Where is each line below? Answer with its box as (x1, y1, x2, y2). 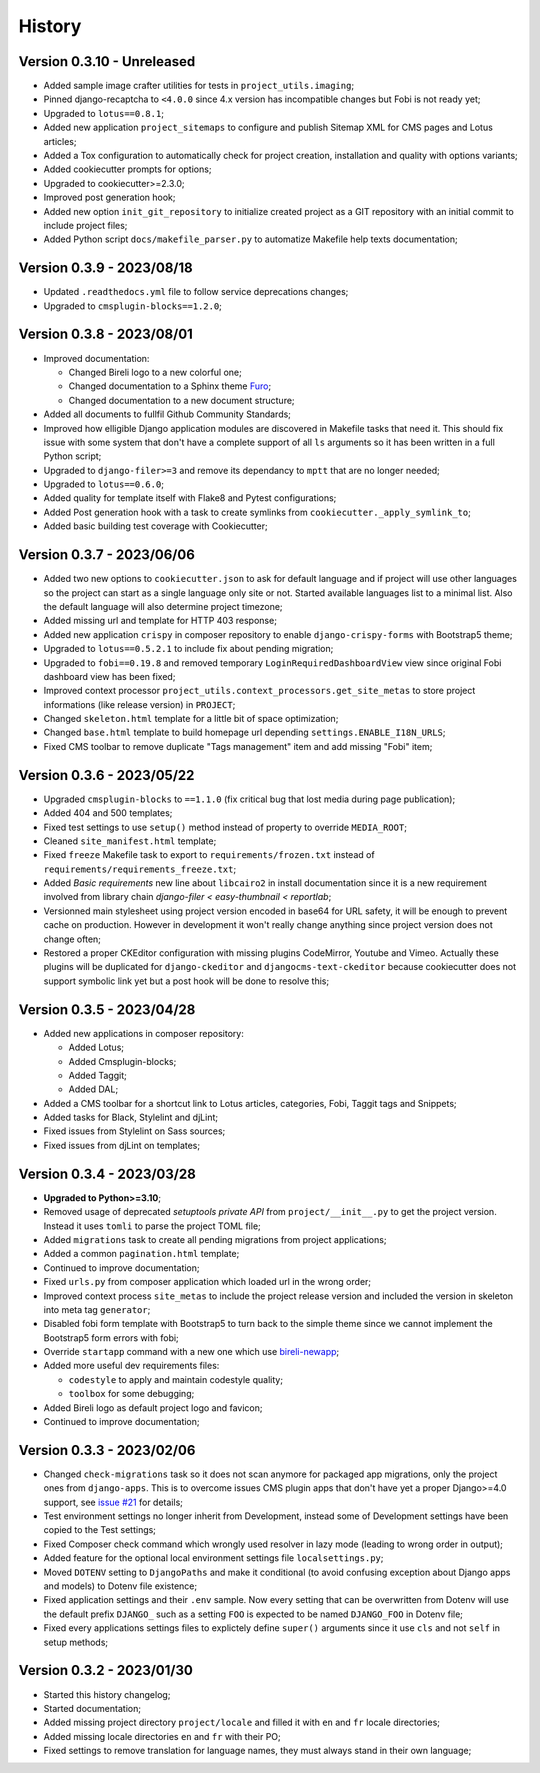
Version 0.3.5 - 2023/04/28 (18, 1001, 196, 1018)
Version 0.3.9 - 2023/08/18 (18, 260, 194, 277)
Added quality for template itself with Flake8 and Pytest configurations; (43, 492, 337, 504)
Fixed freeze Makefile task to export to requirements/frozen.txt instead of (43, 849, 375, 861)
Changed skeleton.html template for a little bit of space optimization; (43, 713, 339, 725)
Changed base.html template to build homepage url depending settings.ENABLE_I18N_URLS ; (43, 726, 446, 739)
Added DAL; (68, 1083, 119, 1095)
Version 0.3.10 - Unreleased (18, 53, 196, 70)
